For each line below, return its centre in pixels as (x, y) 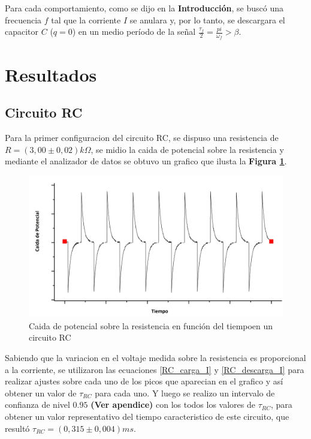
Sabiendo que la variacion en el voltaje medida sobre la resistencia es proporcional (155, 357)
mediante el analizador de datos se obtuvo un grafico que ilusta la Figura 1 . (146, 161)
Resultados (51, 74)
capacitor (22, 31)
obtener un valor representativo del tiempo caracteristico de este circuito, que (147, 416)
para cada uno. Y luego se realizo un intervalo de (185, 393)
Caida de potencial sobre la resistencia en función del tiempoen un (151, 325)
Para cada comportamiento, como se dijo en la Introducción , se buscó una (144, 8)
